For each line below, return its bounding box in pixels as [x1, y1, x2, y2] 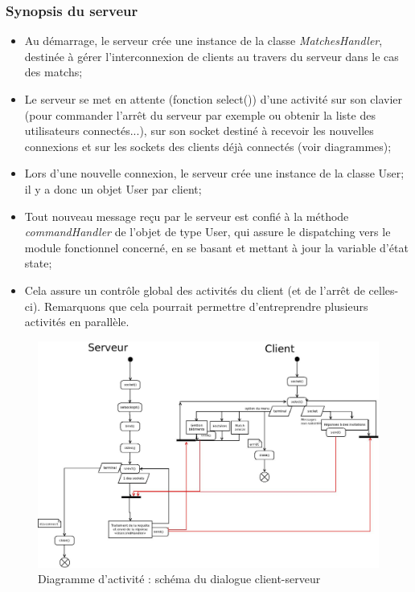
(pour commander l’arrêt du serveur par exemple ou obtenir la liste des [24, 106, 376, 123]
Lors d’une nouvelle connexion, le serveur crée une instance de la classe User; [24, 165, 405, 182]
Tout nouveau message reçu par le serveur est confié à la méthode [24, 207, 349, 224]
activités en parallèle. [24, 313, 129, 330]
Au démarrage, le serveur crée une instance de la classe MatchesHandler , [24, 32, 383, 49]
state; [24, 255, 52, 272]
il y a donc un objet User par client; [24, 180, 202, 197]
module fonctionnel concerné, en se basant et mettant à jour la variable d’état [24, 239, 409, 255]
